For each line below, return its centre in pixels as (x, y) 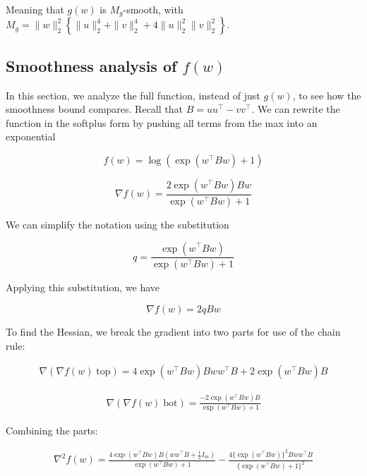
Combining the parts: (52, 430)
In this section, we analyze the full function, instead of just (133, 95)
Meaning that (35, 9)
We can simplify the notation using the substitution (118, 224)
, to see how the (327, 95)
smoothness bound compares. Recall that (94, 109)
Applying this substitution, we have (83, 287)
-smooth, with (153, 9)
